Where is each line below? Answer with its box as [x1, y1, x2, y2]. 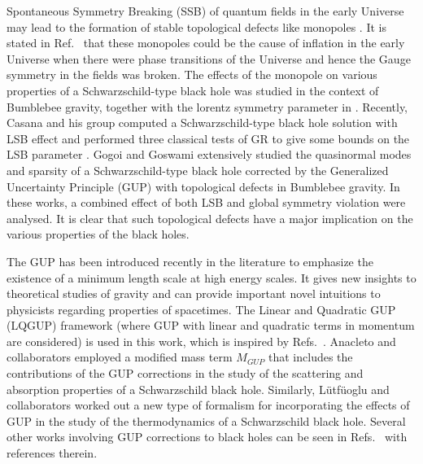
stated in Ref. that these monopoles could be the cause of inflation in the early [7, 34, 405, 51]
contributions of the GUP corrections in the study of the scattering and [7, 365, 364, 382]
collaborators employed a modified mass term [7, 348, 233, 366]
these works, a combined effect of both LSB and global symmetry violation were [7, 194, 406, 211]
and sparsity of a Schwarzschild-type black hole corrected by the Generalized [7, 161, 389, 178]
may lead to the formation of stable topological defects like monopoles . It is [7, 18, 386, 35]
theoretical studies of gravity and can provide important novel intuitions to [7, 285, 381, 302]
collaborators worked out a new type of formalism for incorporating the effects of [7, 396, 410, 414]
